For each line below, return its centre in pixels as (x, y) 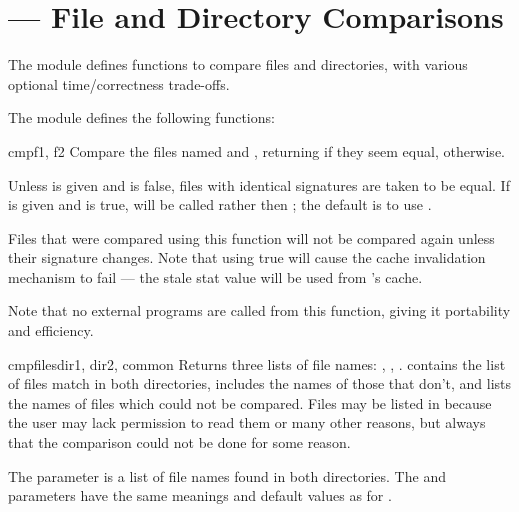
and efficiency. (51, 330)
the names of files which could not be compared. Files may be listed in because (250, 402)
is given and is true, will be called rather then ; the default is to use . (220, 204)
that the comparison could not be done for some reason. (179, 442)
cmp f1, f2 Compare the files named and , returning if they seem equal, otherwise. (256, 150)
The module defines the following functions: (141, 117)
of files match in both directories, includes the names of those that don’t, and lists (260, 383)
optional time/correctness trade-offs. (119, 83)
